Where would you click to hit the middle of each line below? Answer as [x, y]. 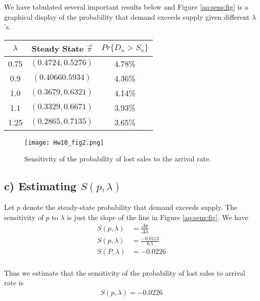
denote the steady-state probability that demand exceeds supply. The [130, 207]
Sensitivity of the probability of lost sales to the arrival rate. [118, 159]
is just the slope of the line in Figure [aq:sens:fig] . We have [158, 217]
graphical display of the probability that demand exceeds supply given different [127, 16]
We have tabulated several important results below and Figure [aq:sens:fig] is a [126, 7]
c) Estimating [40, 186]
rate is [14, 283]
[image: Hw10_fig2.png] [64, 142]
